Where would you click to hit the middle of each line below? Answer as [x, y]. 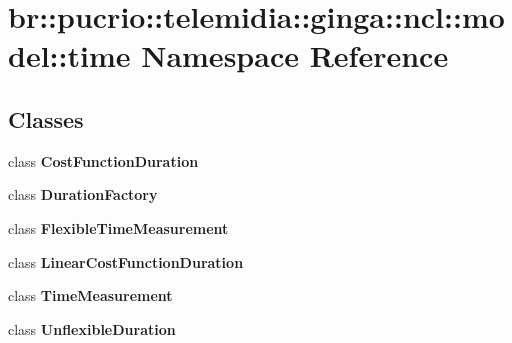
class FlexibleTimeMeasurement [118, 227]
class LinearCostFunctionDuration [126, 261]
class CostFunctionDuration [103, 160]
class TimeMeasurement [90, 295]
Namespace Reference [295, 55]
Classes [46, 118]
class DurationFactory [83, 194]
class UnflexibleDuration [92, 328]
